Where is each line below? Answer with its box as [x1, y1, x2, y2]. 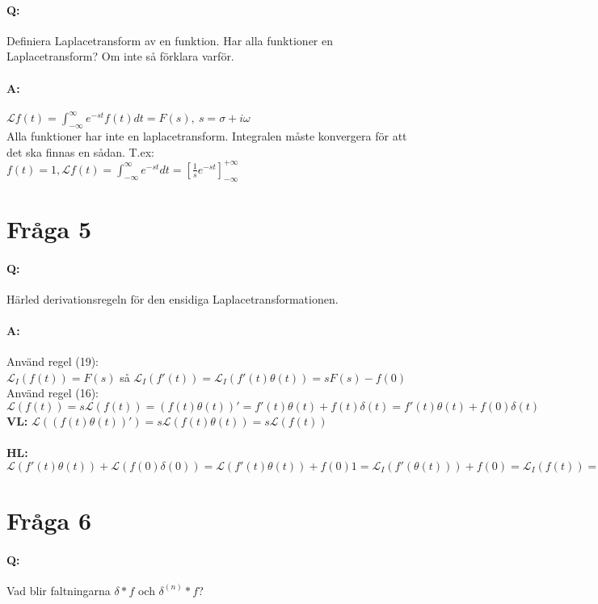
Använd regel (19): [6, 353, 99, 370]
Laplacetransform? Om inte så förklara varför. [6, 48, 234, 65]
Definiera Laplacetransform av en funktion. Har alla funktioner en [6, 31, 333, 48]
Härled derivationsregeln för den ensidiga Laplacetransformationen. [6, 290, 339, 307]
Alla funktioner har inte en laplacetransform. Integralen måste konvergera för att [6, 128, 407, 145]
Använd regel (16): [6, 384, 99, 401]
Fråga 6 [6, 503, 92, 536]
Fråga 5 [6, 212, 92, 245]
